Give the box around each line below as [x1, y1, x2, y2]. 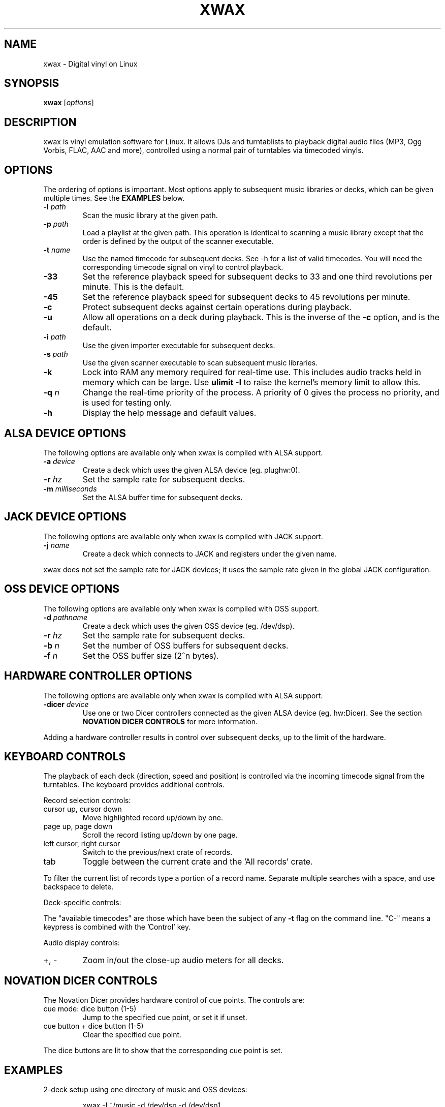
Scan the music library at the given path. [82, 211, 218, 220]
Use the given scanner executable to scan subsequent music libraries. [82, 358, 318, 367]
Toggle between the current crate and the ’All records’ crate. [82, 856, 313, 867]
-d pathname [43, 612, 87, 622]
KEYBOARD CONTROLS [4, 750, 126, 763]
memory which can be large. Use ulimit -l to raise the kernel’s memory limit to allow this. [82, 377, 421, 388]
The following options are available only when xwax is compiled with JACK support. [43, 532, 323, 541]
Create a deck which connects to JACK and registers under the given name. [82, 549, 337, 558]
